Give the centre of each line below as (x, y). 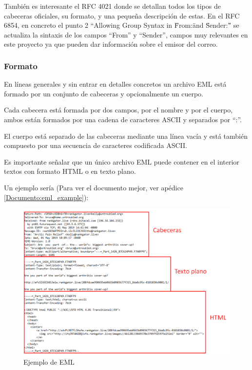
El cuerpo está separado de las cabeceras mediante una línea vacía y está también (126, 136)
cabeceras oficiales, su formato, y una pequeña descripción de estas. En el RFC (122, 15)
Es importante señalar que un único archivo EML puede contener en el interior (122, 161)
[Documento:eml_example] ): (46, 197)
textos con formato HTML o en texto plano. (70, 171)
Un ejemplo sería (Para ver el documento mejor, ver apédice (94, 187)
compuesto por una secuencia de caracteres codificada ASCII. (96, 145)
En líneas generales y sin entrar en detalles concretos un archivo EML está (115, 84)
